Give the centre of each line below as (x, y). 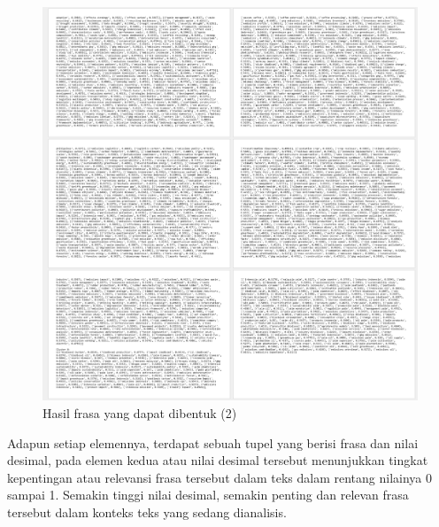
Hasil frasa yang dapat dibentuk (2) (140, 412)
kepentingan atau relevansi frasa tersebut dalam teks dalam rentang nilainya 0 (219, 477)
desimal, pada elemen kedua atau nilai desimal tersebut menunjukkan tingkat (218, 460)
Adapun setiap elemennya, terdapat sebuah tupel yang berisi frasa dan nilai (213, 442)
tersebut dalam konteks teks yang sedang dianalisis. (147, 511)
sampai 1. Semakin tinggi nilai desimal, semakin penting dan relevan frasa (208, 495)
